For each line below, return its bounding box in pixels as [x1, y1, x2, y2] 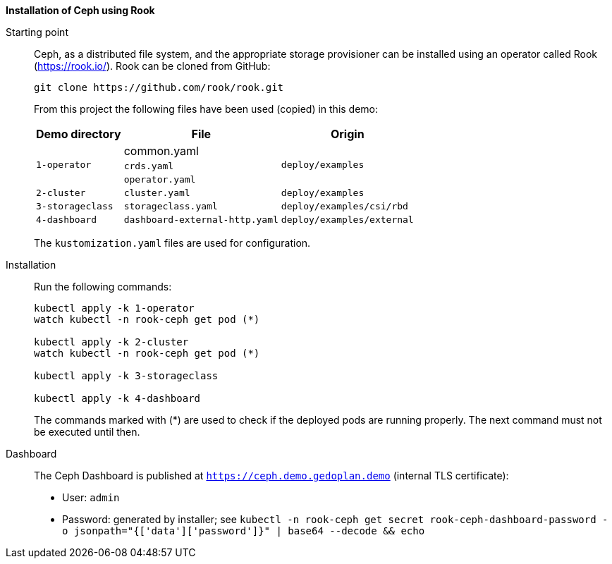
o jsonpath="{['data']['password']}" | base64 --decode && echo [62, 525, 425, 537]
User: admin [62, 491, 120, 503]
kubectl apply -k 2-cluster [34, 336, 189, 348]
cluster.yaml [123, 188, 190, 198]
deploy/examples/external [281, 214, 414, 225]
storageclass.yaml [123, 201, 218, 211]
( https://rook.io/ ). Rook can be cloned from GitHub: [34, 60, 271, 72]
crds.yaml [123, 161, 174, 171]
